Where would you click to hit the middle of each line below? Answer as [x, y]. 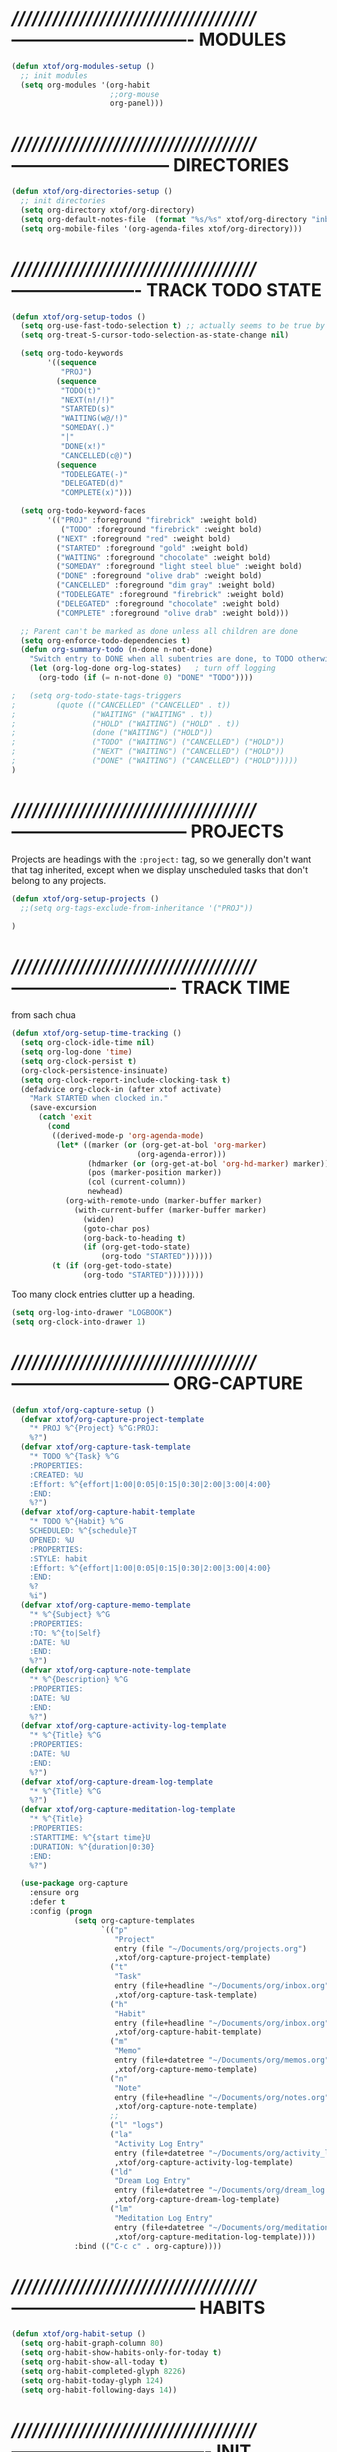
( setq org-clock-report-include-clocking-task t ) [125, 1080]
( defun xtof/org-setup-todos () [78, 317]
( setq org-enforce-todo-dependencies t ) [105, 640]
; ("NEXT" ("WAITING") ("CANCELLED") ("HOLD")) [148, 752]
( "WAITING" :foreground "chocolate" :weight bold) [163, 557]
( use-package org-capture [74, 1883]
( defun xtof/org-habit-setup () [78, 2334]
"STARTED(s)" [87, 409]
